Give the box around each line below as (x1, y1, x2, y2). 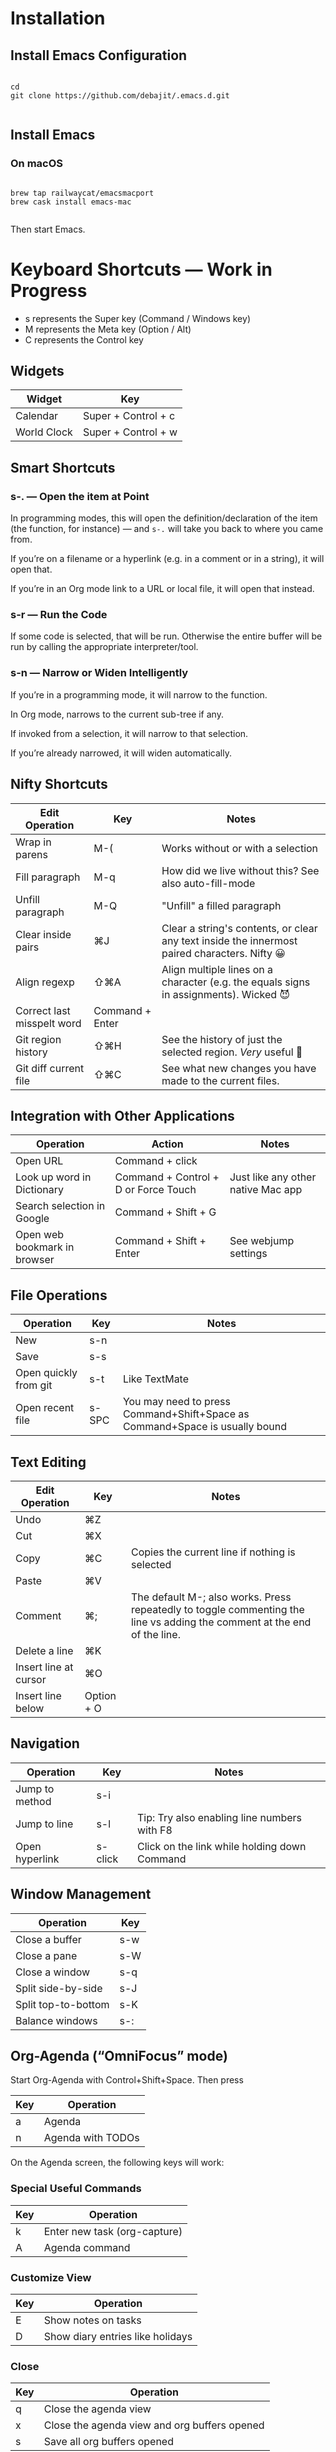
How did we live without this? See (161, 863, 320, 877)
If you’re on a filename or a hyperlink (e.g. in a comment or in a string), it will (10, 553, 325, 565)
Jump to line (15, 1817, 74, 1831)
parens (15, 847, 48, 861)
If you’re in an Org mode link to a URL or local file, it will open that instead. (10, 583, 315, 595)
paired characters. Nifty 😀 (161, 946, 287, 960)
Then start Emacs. (10, 223, 86, 235)
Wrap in (15, 835, 52, 849)
